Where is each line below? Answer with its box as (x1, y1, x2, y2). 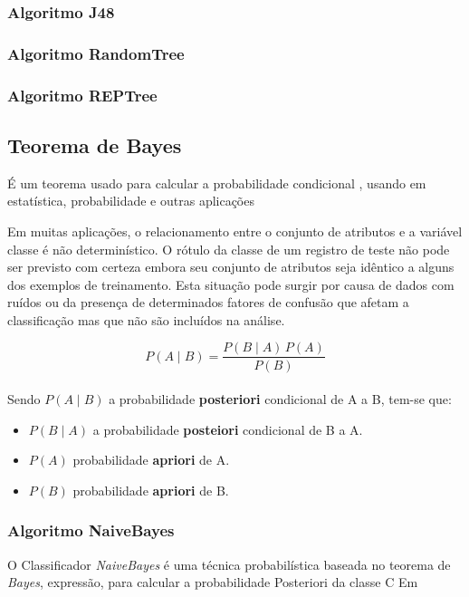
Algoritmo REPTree (7, 83, 158, 106)
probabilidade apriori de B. (72, 480, 229, 499)
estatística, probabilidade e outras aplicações (7, 191, 254, 210)
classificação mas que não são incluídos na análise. (7, 310, 285, 329)
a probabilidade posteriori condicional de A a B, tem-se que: (109, 390, 452, 409)
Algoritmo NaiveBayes (7, 519, 175, 542)
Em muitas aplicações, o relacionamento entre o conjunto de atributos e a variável (7, 221, 463, 240)
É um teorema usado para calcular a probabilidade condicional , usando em (7, 173, 426, 192)
